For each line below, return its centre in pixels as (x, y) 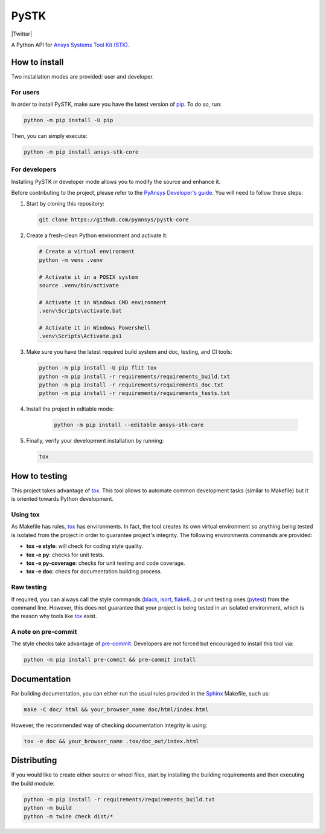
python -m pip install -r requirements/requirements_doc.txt (131, 385)
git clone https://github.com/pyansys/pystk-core (114, 220)
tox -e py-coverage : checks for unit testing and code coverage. (106, 563)
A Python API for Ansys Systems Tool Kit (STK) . (70, 45)
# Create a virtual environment (87, 252)
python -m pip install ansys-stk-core (81, 152)
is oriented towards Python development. (62, 499)
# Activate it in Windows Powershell (95, 327)
